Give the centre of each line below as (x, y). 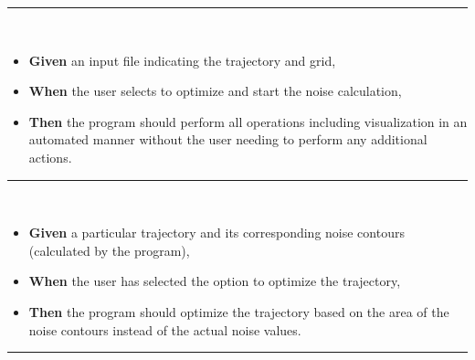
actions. (50, 157)
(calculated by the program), (109, 250)
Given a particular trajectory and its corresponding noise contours (216, 233)
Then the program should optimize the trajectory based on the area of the (239, 311)
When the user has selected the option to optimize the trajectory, (215, 281)
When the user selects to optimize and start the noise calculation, (215, 91)
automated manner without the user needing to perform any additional (228, 139)
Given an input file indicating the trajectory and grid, (182, 60)
